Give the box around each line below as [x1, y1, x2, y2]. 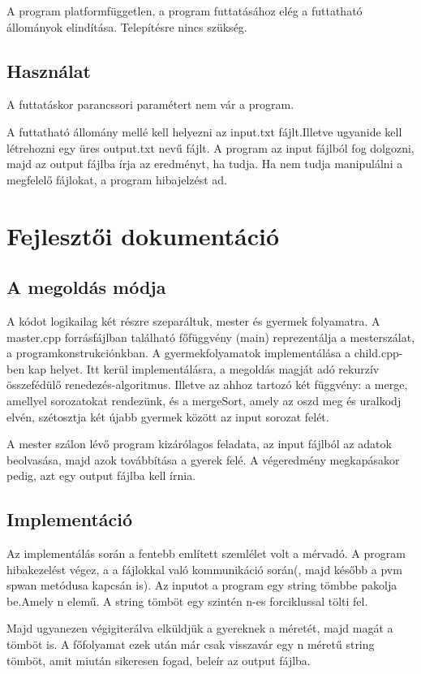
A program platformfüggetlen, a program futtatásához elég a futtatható [6, 2, 363, 19]
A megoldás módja [6, 274, 166, 300]
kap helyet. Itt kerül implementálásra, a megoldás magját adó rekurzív [28, 360, 380, 377]
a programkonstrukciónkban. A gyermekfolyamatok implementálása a [6, 344, 351, 361]
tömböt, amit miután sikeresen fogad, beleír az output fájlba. [6, 651, 311, 668]
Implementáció [6, 507, 133, 532]
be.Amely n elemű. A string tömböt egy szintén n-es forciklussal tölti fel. [6, 592, 368, 609]
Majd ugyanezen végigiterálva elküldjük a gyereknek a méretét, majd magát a [6, 620, 393, 637]
